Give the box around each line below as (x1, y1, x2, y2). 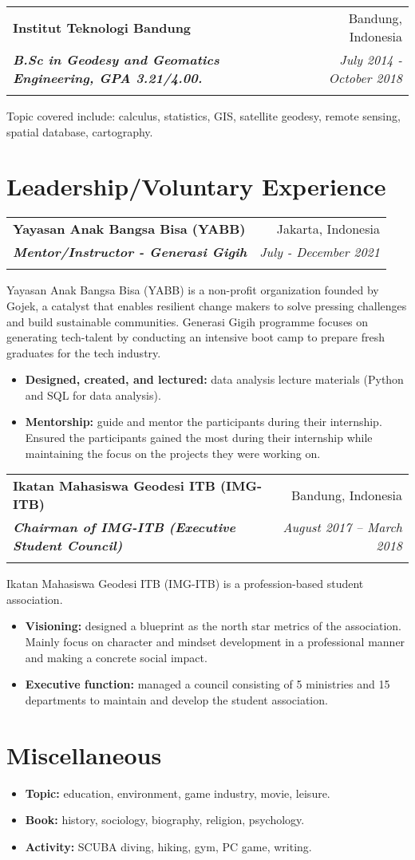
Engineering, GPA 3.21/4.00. (13, 69, 203, 87)
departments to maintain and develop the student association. (25, 691, 328, 708)
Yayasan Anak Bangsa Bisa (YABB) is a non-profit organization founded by (6, 282, 379, 298)
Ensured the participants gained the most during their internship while (25, 429, 373, 446)
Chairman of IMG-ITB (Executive (13, 518, 236, 537)
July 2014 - (339, 50, 402, 69)
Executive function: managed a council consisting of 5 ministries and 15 (25, 676, 390, 692)
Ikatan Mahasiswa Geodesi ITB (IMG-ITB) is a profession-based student (6, 575, 364, 592)
